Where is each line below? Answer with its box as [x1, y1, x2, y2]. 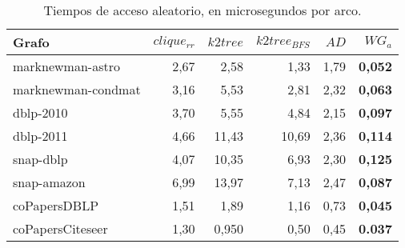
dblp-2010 [13, 103, 68, 122]
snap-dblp [13, 150, 68, 168]
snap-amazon [13, 173, 86, 191]
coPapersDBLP [13, 196, 99, 214]
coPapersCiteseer [13, 219, 108, 238]
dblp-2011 [13, 126, 68, 145]
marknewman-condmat [13, 80, 141, 98]
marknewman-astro [13, 57, 120, 75]
